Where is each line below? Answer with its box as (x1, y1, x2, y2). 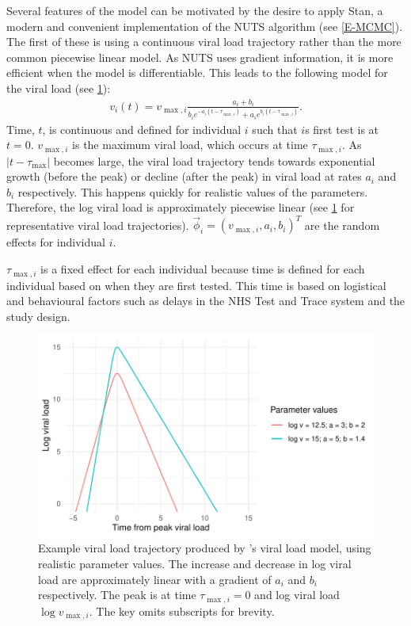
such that (252, 120, 298, 137)
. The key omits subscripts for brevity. (89, 602, 275, 619)
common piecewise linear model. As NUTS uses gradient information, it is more (6, 48, 394, 65)
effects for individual (6, 234, 105, 250)
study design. (6, 307, 70, 324)
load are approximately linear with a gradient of (38, 571, 272, 587)
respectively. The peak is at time (38, 586, 196, 603)
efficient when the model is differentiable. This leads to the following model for (6, 64, 388, 81)
